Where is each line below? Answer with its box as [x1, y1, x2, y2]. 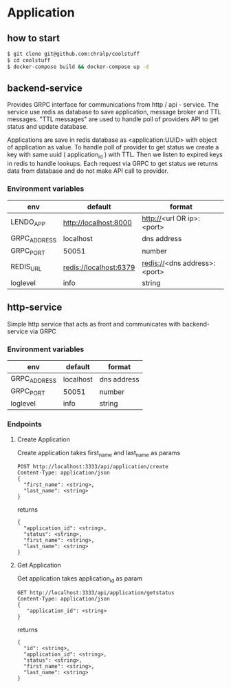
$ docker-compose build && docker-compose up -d [7, 63, 149, 70]
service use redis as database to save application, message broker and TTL [7, 108, 221, 116]
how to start [7, 32, 60, 44]
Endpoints [7, 419, 43, 429]
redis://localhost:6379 [63, 262, 135, 272]
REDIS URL [10, 262, 43, 273]
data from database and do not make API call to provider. [7, 167, 168, 175]
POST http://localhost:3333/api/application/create [16, 463, 168, 470]
